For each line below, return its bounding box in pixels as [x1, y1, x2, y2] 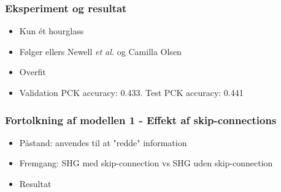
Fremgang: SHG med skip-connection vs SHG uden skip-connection [19, 157, 273, 169]
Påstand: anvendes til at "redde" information [19, 136, 187, 149]
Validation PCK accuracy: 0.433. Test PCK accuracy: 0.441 [19, 86, 244, 98]
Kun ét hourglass [19, 24, 84, 37]
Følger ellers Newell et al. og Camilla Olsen [19, 45, 182, 57]
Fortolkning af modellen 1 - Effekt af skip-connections [5, 112, 277, 127]
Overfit [19, 65, 46, 78]
